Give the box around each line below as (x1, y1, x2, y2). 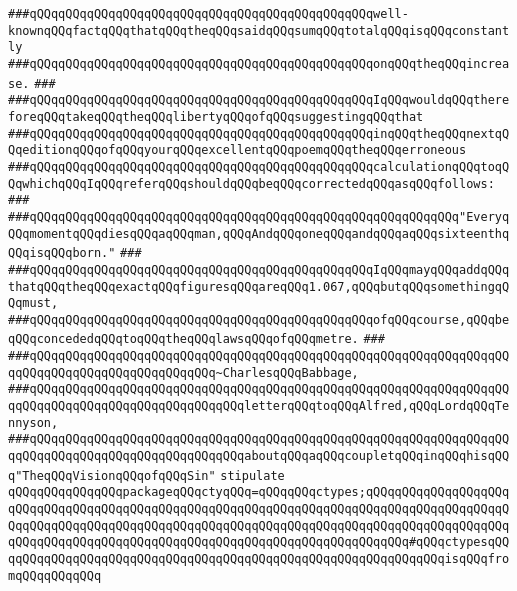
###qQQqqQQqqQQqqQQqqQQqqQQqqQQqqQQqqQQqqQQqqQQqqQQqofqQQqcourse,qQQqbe (8, 312, 510, 327)
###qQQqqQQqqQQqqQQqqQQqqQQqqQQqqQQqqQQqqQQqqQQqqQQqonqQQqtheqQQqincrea (8, 56, 510, 71)
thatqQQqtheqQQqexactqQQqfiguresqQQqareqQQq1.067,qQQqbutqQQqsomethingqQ (8, 279, 510, 294)
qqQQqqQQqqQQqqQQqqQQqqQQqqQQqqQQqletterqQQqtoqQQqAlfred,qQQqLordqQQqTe (8, 399, 510, 414)
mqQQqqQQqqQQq (8, 568, 102, 583)
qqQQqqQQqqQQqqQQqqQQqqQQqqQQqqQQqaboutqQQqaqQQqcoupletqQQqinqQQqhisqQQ (8, 449, 510, 464)
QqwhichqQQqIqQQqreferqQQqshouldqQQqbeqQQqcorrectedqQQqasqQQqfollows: (8, 176, 495, 191)
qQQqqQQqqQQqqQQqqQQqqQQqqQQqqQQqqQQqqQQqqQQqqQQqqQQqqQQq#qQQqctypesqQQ (8, 535, 510, 550)
